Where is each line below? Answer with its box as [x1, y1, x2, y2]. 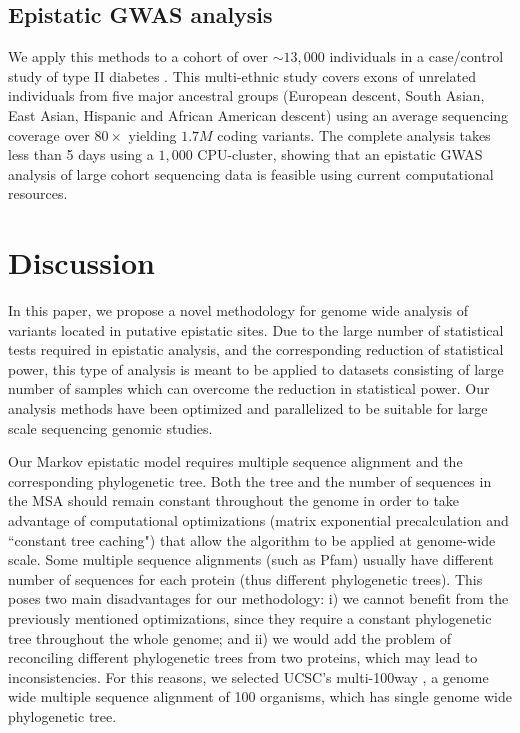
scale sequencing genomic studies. [8, 417, 213, 438]
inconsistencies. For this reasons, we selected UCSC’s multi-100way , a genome [8, 666, 489, 687]
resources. [8, 183, 68, 204]
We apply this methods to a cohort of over [8, 46, 269, 67]
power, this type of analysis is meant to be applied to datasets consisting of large [8, 358, 504, 379]
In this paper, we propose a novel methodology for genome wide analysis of [8, 300, 469, 321]
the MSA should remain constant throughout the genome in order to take [8, 490, 460, 511]
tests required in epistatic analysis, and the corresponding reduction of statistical [8, 339, 504, 360]
